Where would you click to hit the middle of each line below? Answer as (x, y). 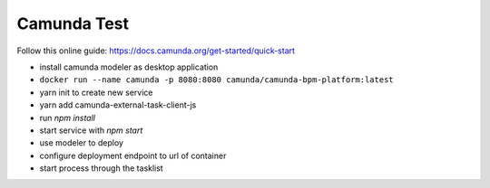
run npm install (67, 117)
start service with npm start (91, 130)
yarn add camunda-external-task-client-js (118, 105)
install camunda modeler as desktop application (129, 67)
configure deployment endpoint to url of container (133, 155)
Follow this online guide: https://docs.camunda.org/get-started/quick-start (156, 51)
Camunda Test (73, 23)
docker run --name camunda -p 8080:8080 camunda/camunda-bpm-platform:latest (216, 80)
